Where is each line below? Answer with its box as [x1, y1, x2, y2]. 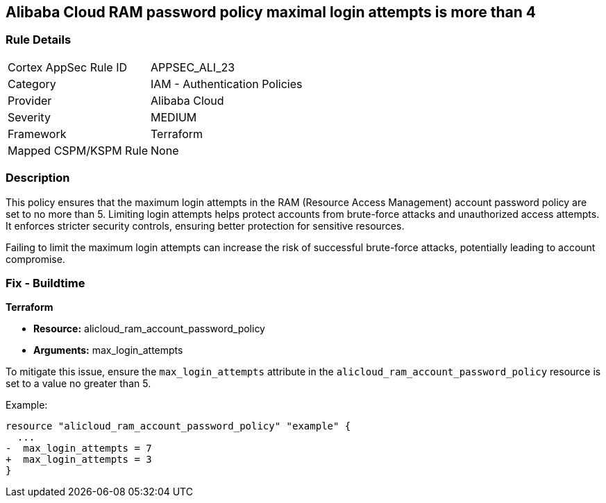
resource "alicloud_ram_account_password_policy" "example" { [6, 420, 351, 432]
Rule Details [6, 33, 71, 47]
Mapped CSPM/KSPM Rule [8, 143, 149, 157]
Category [8, 76, 56, 91]
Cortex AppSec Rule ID [8, 60, 128, 74]
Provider [8, 93, 52, 108]
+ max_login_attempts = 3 [6, 454, 152, 466]
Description [6, 171, 70, 185]
